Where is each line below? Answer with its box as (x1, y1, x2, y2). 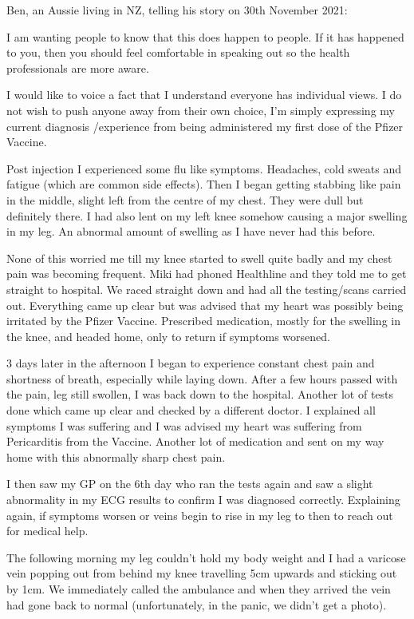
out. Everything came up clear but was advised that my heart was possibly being (6, 296, 404, 313)
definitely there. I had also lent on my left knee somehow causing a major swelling (6, 207, 408, 224)
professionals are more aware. (6, 59, 149, 76)
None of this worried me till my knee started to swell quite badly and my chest (6, 249, 392, 266)
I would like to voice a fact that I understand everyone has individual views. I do (6, 86, 402, 103)
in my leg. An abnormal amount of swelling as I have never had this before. (6, 223, 376, 240)
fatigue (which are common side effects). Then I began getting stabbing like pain (6, 176, 401, 192)
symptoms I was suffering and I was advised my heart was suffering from (6, 417, 362, 434)
